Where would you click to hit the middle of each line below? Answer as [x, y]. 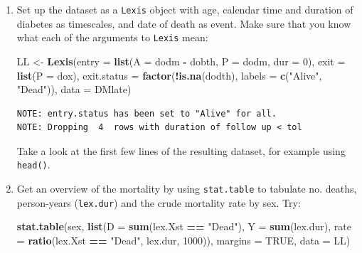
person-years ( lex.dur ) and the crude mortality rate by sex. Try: [159, 202]
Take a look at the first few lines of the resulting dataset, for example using [181, 150]
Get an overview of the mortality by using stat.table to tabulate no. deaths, [187, 189]
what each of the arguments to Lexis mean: [112, 37]
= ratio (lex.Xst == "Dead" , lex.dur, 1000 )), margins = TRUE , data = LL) [183, 241]
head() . [33, 165]
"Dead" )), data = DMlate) [74, 89]
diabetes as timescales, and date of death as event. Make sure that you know [184, 23]
